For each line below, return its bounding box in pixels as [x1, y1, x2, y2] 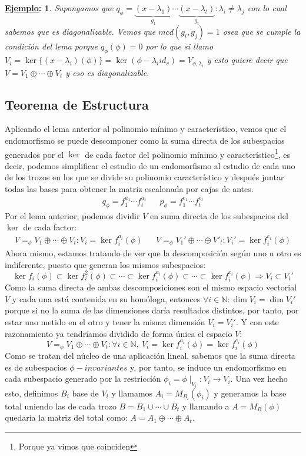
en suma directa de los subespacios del [150, 209, 288, 222]
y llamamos [111, 386, 153, 399]
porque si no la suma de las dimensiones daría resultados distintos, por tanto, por [5, 304, 299, 316]
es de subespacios [5, 361, 67, 373]
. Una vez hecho [230, 372, 288, 385]
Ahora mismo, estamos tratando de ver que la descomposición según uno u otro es [5, 247, 301, 259]
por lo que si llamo [145, 40, 214, 52]
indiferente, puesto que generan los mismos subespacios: [5, 258, 206, 270]
